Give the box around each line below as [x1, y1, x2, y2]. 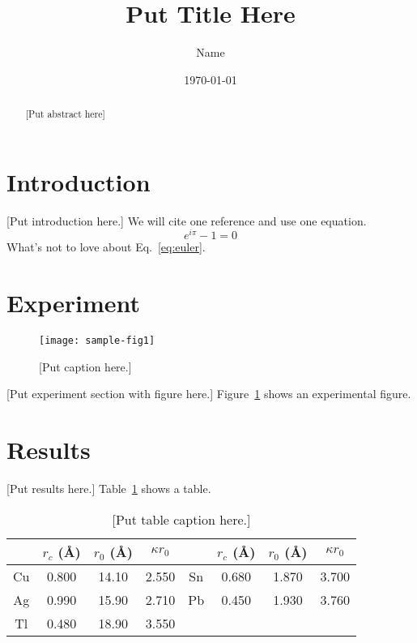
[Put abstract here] [25, 107, 105, 121]
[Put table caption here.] [112, 509, 251, 529]
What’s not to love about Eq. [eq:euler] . [6, 238, 206, 255]
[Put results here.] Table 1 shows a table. [6, 480, 211, 497]
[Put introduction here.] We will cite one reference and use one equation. [6, 212, 367, 229]
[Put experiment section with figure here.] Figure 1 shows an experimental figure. [6, 385, 411, 402]
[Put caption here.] [39, 358, 132, 375]
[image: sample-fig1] [39, 335, 155, 347]
